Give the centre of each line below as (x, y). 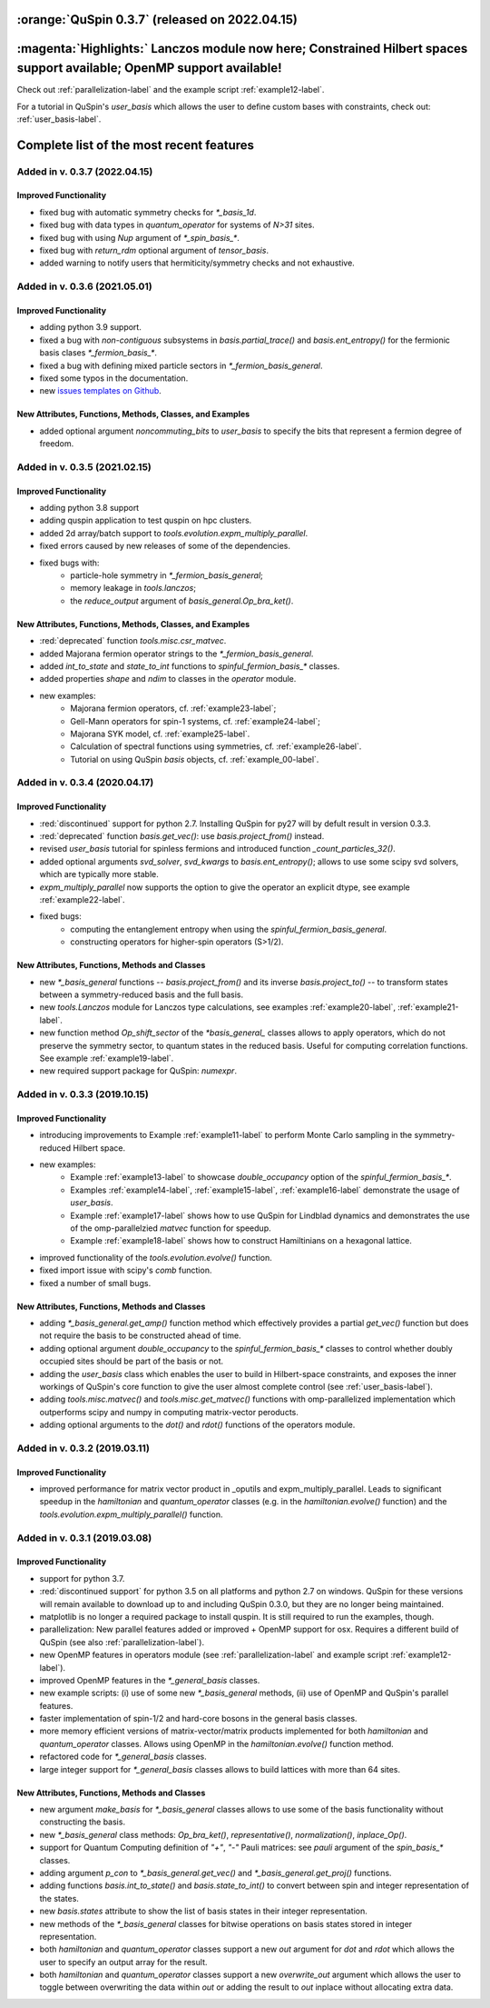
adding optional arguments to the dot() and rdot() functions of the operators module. (197, 1425)
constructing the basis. (83, 1822)
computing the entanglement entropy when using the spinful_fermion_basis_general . (229, 929)
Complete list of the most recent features (135, 145)
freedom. (57, 444)
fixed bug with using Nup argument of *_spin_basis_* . (140, 237)
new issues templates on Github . (101, 391)
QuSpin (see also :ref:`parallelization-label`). (122, 1642)
